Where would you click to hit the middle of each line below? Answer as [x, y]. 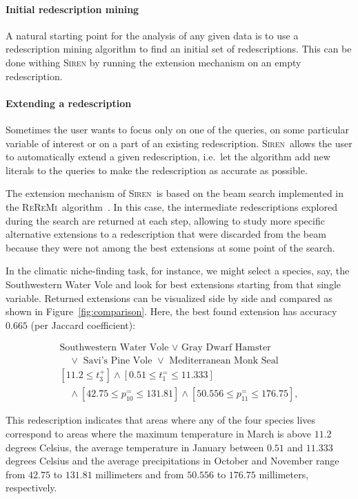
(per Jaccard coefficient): [83, 324]
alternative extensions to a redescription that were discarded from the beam [166, 234]
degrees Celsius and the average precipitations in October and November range [172, 461]
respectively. [31, 488]
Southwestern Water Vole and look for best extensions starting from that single [173, 284]
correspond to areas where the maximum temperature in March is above [159, 433]
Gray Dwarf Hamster [226, 348]
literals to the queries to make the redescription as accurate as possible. [157, 170]
